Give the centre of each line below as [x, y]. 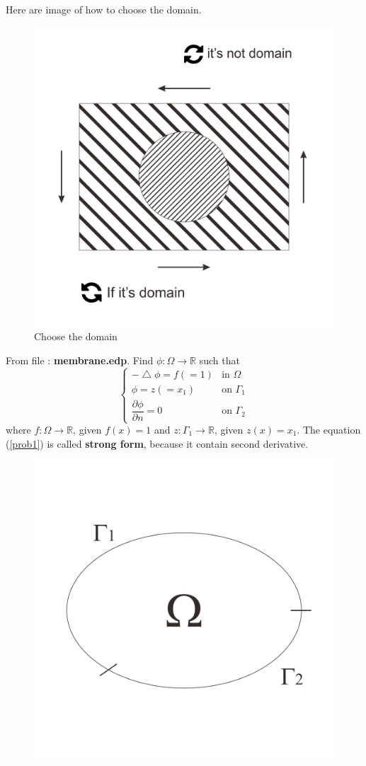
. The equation [329, 430]
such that [219, 360]
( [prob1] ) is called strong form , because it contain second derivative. [157, 443]
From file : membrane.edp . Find [80, 360]
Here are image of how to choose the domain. [104, 9]
